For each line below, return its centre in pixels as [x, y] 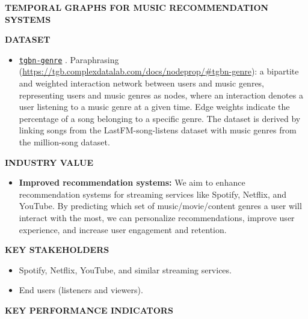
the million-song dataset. [64, 142]
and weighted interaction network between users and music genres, [141, 83]
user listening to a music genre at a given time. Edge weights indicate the [154, 107]
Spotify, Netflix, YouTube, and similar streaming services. [125, 269]
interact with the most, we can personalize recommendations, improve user [157, 217]
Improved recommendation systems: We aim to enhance [132, 182]
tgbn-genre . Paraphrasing [69, 59]
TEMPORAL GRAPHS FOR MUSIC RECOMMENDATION [137, 7]
